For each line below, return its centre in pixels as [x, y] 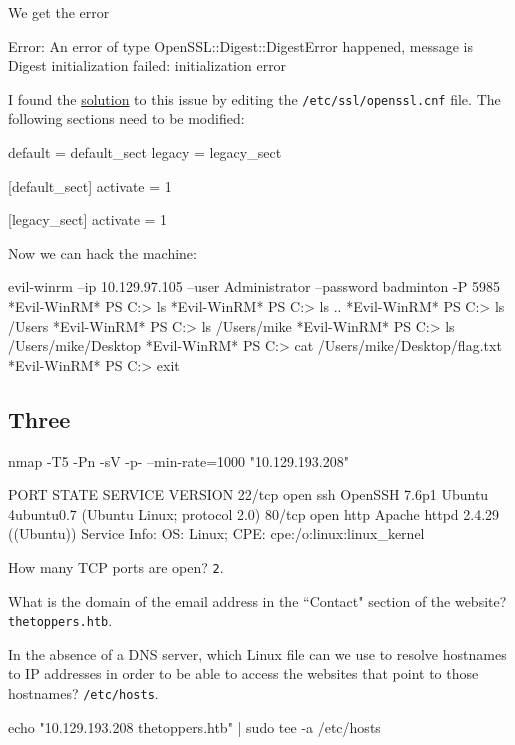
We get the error [59, 12]
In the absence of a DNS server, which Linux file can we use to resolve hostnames [257, 653]
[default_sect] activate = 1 [90, 185]
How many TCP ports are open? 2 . [116, 566]
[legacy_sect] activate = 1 [88, 219]
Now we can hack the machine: [102, 252]
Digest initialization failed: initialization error [147, 65]
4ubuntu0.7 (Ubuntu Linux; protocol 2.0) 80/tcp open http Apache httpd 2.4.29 [254, 513]
